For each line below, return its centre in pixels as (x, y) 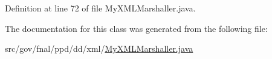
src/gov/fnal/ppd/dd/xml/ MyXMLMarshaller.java (99, 48)
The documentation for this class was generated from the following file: (136, 28)
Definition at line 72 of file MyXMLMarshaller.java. (100, 8)
